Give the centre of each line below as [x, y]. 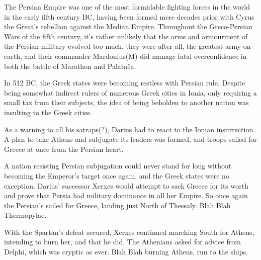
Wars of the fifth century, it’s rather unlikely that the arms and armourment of [126, 36]
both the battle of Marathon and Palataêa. [70, 66]
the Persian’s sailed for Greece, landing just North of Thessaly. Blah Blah [117, 205]
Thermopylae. [25, 215]
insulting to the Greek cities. [48, 112]
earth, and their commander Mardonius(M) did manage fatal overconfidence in [125, 56]
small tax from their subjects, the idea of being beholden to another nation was [126, 102]
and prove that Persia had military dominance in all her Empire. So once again [126, 195]
